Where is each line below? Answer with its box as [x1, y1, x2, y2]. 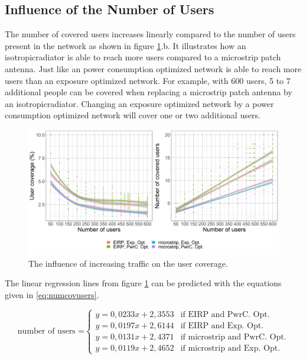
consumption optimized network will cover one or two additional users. [5, 109, 261, 121]
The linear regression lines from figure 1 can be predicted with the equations [5, 277, 282, 289]
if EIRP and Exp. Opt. [180, 321, 264, 330]
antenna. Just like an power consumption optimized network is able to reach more [5, 62, 302, 75]
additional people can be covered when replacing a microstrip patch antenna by [5, 86, 292, 98]
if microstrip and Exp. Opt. [180, 344, 281, 352]
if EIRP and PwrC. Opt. [180, 310, 270, 319]
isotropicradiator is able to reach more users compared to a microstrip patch [5, 51, 281, 63]
